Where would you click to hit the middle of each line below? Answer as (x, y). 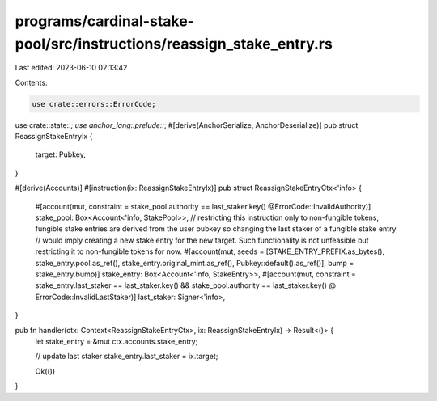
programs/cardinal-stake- (104, 21)
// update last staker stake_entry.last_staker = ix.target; (127, 357)
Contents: (31, 82)
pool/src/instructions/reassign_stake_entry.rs (174, 44)
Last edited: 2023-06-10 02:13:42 (71, 68)
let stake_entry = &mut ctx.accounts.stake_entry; (117, 341)
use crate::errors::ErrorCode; (94, 104)
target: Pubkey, (61, 154)
